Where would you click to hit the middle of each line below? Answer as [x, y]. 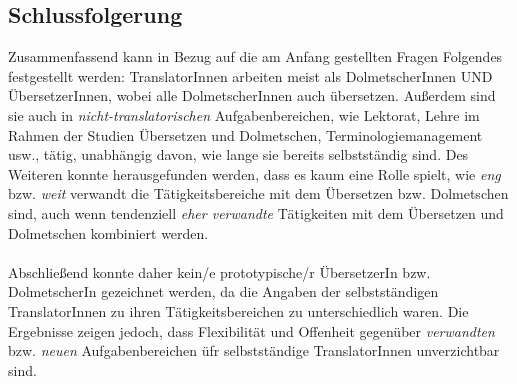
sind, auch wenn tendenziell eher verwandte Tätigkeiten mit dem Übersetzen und [256, 212]
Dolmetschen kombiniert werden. [108, 232]
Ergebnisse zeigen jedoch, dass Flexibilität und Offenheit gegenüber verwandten [251, 330]
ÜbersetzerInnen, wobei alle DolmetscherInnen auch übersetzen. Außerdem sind [252, 95]
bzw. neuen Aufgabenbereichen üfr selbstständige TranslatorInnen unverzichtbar [254, 350]
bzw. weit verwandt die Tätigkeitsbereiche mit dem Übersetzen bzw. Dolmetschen [258, 193]
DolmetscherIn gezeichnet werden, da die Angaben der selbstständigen [223, 291]
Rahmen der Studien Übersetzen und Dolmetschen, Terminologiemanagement [245, 134]
